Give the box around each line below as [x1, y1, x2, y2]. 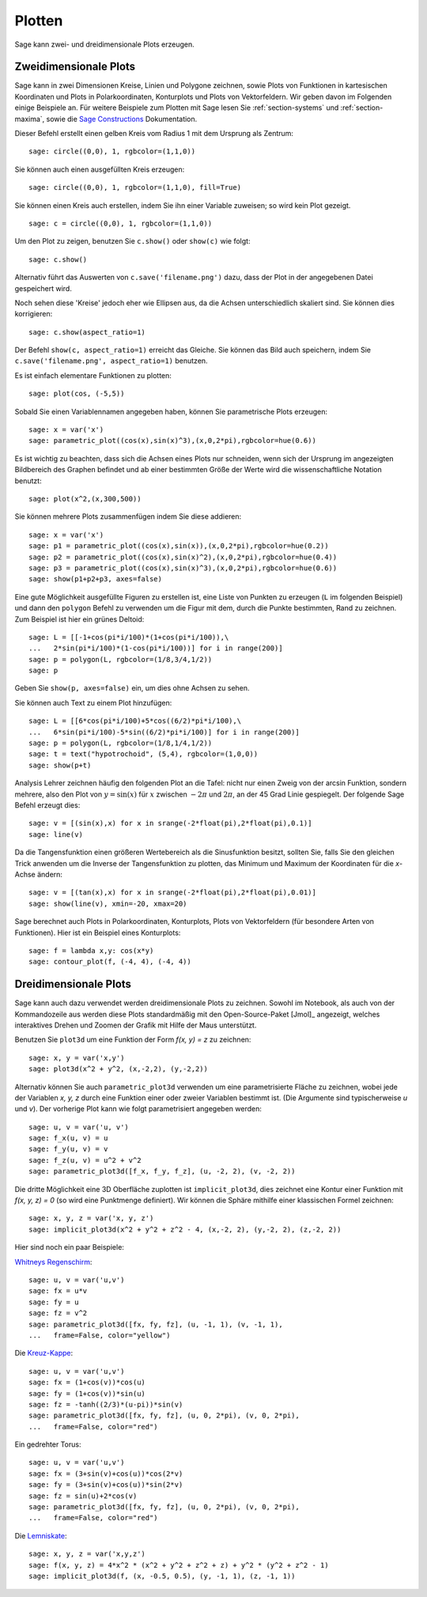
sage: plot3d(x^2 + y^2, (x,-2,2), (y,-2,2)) [28, 1065, 209, 1073]
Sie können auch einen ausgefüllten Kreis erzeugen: [14, 165, 185, 174]
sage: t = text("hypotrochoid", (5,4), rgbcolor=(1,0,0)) [28, 750, 259, 759]
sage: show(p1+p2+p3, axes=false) [28, 574, 162, 584]
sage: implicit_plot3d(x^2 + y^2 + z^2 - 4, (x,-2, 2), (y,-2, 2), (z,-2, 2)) [28, 1224, 342, 1234]
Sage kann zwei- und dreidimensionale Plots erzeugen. [14, 40, 195, 49]
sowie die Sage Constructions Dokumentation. [46, 114, 198, 123]
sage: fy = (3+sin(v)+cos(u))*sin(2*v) [28, 1480, 183, 1489]
